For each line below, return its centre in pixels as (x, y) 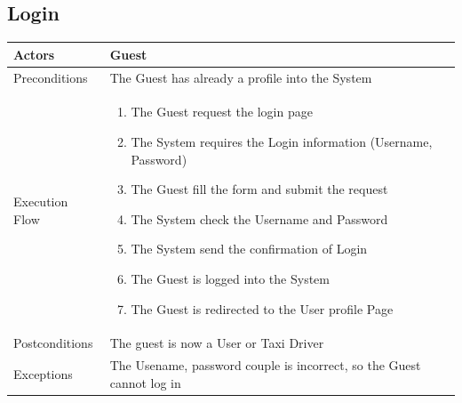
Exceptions (43, 374)
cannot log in (145, 382)
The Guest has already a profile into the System (241, 77)
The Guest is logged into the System (230, 278)
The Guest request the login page (222, 112)
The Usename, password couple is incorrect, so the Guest (265, 365)
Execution (41, 201)
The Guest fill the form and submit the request (259, 189)
